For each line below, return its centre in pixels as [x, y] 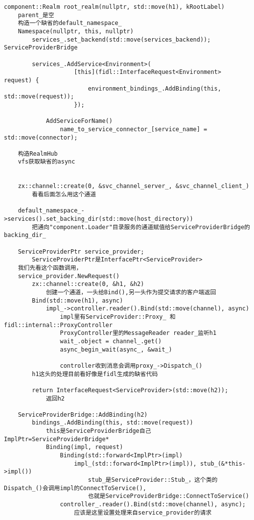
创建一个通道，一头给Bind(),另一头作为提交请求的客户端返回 [131, 292]
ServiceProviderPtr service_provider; [81, 251]
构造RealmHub [38, 154]
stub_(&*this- [223, 463]
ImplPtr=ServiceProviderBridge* [57, 439]
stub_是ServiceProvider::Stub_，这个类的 [153, 480]
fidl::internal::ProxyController [58, 325]
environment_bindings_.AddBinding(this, [154, 88]
